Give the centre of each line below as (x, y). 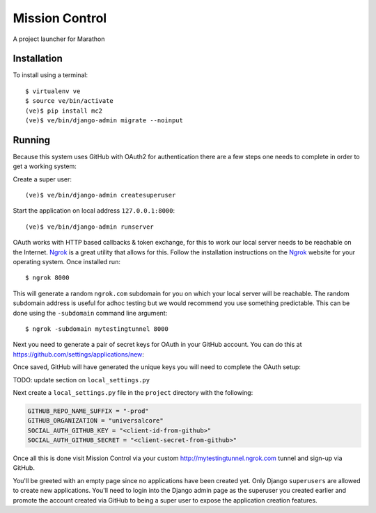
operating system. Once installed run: (67, 262)
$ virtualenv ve (53, 91)
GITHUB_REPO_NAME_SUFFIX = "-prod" (88, 411)
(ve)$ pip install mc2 (64, 111)
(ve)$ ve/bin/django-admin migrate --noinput (104, 121)
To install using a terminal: (50, 75)
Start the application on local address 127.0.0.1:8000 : (94, 211)
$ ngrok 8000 (47, 278)
